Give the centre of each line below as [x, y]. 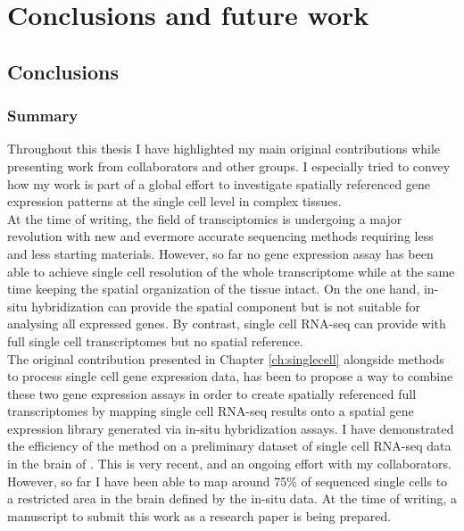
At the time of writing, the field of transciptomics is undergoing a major [205, 218]
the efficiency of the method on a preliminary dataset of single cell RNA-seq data [229, 446]
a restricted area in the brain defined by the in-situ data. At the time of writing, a [232, 498]
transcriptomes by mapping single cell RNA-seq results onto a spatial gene [211, 411]
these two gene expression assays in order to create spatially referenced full [212, 393]
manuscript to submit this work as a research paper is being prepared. [199, 515]
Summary [43, 116]
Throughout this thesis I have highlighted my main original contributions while [224, 149]
